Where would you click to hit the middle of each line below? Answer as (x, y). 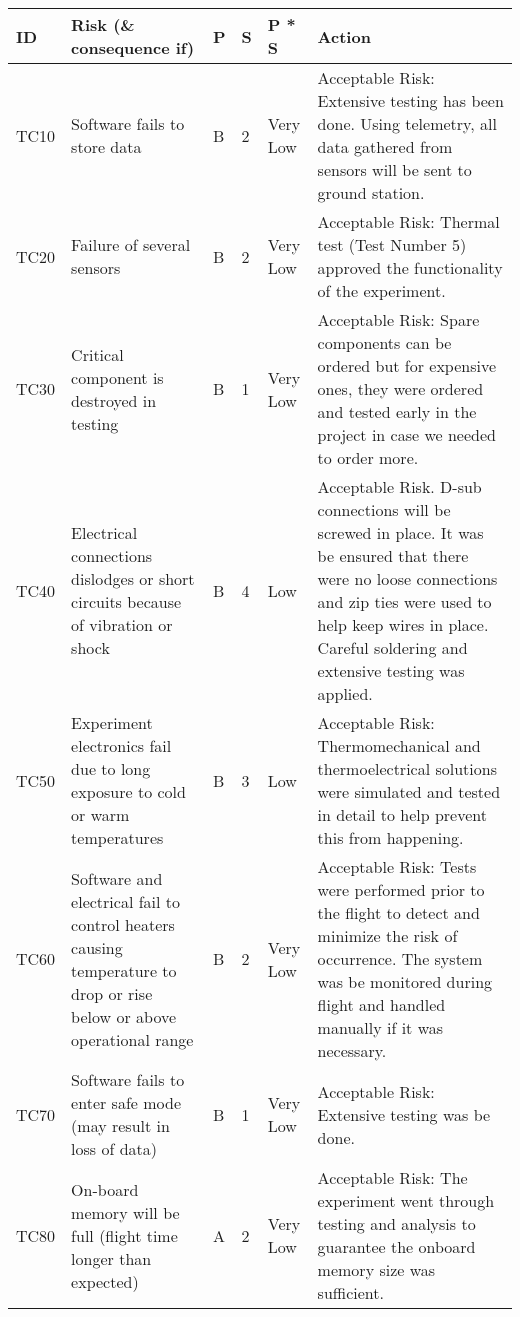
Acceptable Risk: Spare (398, 319)
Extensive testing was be (404, 1114)
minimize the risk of (387, 935)
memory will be (125, 1212)
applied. (345, 693)
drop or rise (112, 993)
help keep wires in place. (403, 624)
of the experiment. (381, 290)
